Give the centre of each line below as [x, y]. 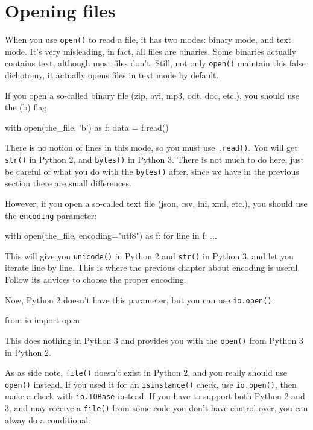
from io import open [43, 320]
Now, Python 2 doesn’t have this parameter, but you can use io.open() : [140, 299]
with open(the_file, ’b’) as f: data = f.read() [87, 127]
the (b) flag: [27, 107]
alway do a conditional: [48, 419]
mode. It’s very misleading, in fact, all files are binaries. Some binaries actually [151, 51]
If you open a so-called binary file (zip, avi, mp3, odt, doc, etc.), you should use [152, 95]
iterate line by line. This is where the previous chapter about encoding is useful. [153, 267]
